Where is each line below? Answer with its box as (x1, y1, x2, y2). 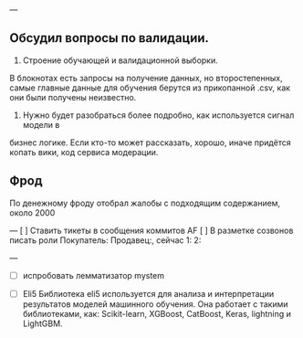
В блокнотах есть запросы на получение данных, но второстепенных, (9, 72, 283, 83)
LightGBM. (22, 318, 63, 329)
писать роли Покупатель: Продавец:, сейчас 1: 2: (9, 234, 202, 246)
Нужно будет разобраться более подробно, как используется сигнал (22, 110, 295, 121)
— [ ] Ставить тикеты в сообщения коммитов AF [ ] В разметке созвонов (9, 225, 294, 236)
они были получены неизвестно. (9, 91, 137, 102)
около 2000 (9, 206, 56, 218)
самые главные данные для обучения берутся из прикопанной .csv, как (9, 82, 290, 93)
